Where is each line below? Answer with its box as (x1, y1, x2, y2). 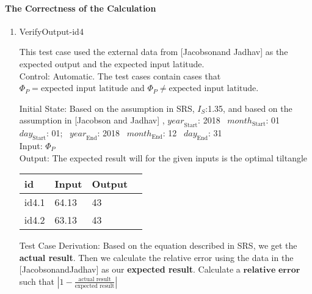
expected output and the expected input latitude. (19, 57, 205, 70)
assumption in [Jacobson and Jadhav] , (19, 114, 165, 127)
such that (19, 274, 55, 287)
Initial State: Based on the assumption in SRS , (19, 101, 195, 114)
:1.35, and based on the (205, 101, 292, 114)
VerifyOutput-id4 (19, 24, 84, 37)
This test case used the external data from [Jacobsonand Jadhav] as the (19, 45, 288, 58)
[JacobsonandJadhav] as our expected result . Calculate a (19, 263, 241, 276)
